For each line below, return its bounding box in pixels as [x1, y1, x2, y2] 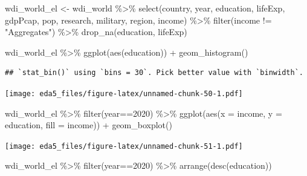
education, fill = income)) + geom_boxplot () [5, 119, 172, 131]
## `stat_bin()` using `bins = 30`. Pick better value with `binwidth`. [5, 68, 303, 77]
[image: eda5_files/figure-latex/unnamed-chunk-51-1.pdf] [5, 142, 243, 151]
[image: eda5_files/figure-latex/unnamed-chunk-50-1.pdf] [5, 89, 243, 98]
